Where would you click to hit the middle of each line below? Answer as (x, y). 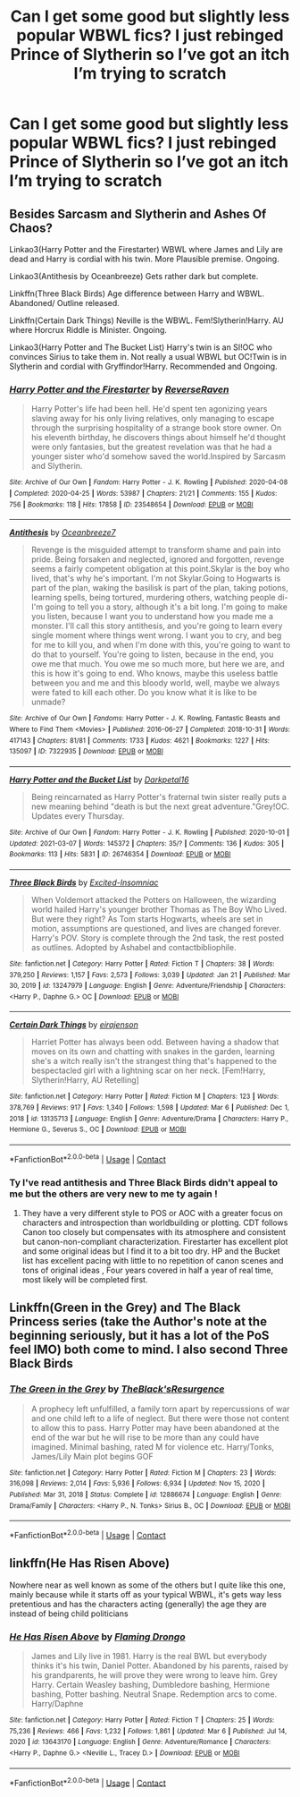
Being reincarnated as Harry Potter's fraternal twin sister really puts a (159, 796)
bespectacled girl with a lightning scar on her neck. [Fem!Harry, (148, 1070)
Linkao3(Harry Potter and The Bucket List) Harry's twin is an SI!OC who (141, 347)
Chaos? (31, 228)
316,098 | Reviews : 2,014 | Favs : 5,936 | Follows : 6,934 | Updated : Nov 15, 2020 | (137, 1484)
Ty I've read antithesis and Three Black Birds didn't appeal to (144, 1182)
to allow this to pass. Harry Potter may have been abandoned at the (155, 1427)
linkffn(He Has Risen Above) (90, 1563)
